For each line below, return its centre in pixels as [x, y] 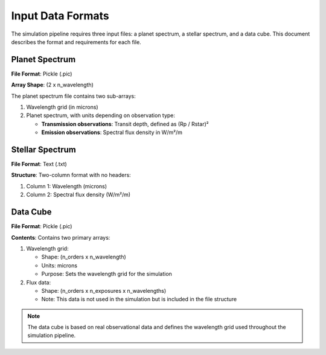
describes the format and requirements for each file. [76, 42]
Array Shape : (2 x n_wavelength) [52, 85]
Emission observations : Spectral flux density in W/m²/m [112, 132]
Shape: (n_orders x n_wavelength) [84, 257]
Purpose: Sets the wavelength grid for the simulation [107, 274]
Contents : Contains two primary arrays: [61, 237]
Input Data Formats [60, 16]
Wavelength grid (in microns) [62, 107]
